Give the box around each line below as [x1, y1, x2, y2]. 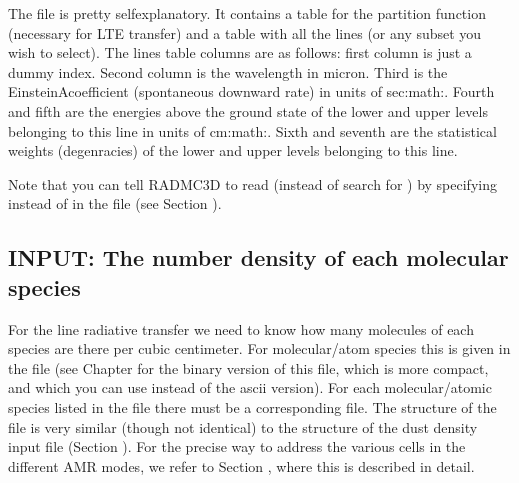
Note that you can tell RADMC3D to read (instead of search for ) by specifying [8, 173, 497, 194]
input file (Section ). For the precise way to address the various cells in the [8, 436, 466, 457]
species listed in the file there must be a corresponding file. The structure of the [8, 396, 497, 417]
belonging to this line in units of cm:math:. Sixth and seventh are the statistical [8, 120, 497, 141]
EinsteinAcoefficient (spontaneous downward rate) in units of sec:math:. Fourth [8, 81, 495, 102]
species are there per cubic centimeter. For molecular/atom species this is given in [8, 338, 511, 359]
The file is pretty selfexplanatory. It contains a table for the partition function [8, 3, 486, 23]
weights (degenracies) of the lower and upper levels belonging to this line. [8, 140, 458, 161]
